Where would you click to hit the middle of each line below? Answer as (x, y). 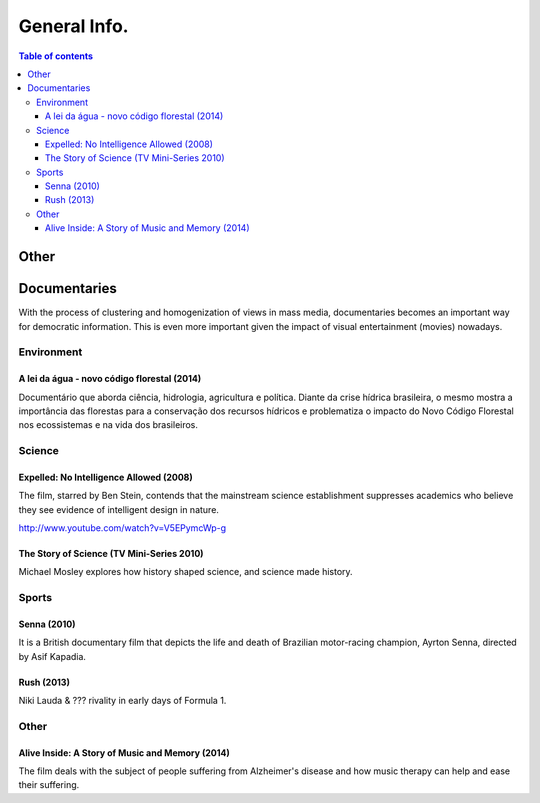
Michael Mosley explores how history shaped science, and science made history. (186, 572)
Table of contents (56, 56)
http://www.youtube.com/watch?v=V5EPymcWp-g (122, 528)
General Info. (73, 26)
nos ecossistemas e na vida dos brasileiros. (108, 425)
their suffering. (49, 785)
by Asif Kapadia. (52, 656)
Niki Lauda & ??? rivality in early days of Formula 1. (122, 701)
